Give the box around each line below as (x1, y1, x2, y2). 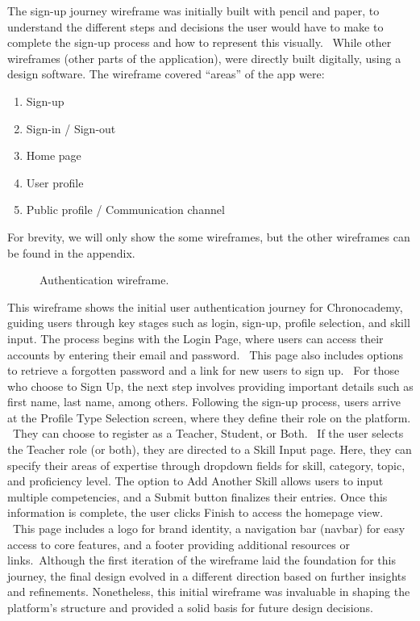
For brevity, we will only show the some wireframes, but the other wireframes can (7, 228, 410, 245)
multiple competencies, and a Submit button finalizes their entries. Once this (7, 488, 388, 505)
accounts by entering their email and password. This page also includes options (7, 346, 404, 363)
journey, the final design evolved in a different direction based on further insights (7, 567, 406, 584)
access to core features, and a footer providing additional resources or (7, 535, 350, 552)
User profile (26, 174, 84, 191)
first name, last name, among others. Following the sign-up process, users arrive (7, 393, 401, 410)
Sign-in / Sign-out (26, 120, 116, 136)
